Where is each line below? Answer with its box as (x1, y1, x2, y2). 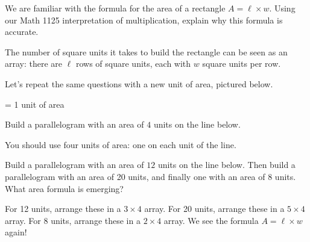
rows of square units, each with (75, 57, 191, 70)
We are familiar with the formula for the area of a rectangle (5, 2, 226, 14)
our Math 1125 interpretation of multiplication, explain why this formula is (5, 13, 283, 26)
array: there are (5, 57, 63, 70)
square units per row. (202, 57, 281, 70)
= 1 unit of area (5, 98, 65, 110)
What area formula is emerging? (5, 182, 124, 194)
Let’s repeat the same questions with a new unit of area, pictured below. (5, 77, 273, 90)
